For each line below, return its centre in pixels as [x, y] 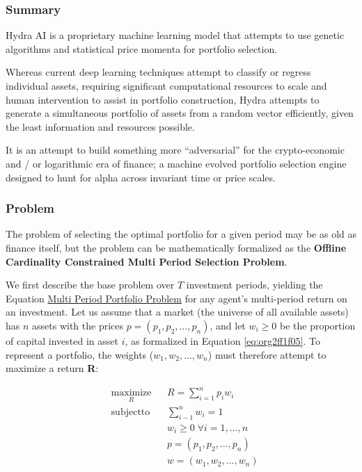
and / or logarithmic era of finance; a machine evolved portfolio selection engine [176, 163]
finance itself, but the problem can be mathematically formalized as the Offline [176, 247]
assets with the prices [78, 325]
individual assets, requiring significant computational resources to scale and [166, 86]
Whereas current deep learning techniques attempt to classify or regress [158, 72]
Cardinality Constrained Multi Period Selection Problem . [147, 261]
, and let [228, 325]
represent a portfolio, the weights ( [80, 354]
